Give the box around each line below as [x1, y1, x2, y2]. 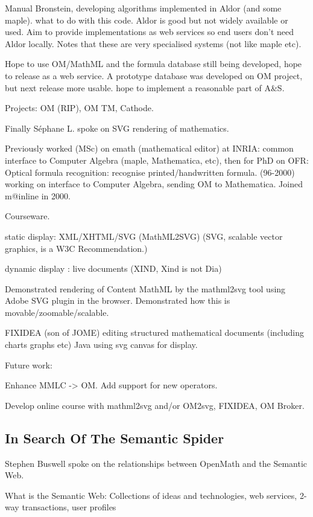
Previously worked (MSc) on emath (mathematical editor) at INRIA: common [5, 142, 294, 155]
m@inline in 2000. [5, 189, 71, 202]
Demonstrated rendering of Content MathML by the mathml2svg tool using [5, 282, 286, 295]
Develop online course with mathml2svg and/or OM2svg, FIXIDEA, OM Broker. [5, 399, 305, 411]
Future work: [5, 358, 52, 371]
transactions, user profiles [22, 501, 116, 513]
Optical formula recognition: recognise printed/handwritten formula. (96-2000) [5, 165, 295, 178]
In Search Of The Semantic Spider [5, 428, 224, 447]
